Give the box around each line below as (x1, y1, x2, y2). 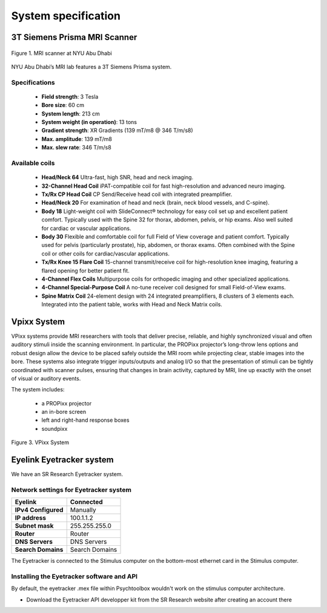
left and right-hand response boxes (41, 416, 130, 424)
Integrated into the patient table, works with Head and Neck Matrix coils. (41, 301, 222, 308)
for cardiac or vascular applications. (41, 225, 131, 232)
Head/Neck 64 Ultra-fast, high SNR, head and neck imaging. (41, 174, 194, 181)
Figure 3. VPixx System (11, 439, 70, 446)
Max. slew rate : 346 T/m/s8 (41, 144, 111, 151)
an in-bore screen (41, 408, 87, 416)
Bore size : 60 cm (41, 102, 85, 109)
